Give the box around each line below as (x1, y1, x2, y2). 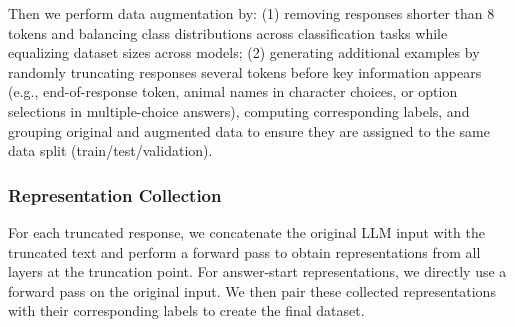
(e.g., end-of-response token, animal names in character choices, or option (8, 81, 458, 102)
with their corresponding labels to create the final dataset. (8, 300, 365, 321)
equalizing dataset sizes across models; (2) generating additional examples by (8, 42, 480, 63)
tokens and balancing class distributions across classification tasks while (8, 22, 448, 43)
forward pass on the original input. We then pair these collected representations (8, 280, 496, 301)
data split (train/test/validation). (8, 140, 213, 161)
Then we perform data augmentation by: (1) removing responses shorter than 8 (8, 3, 495, 23)
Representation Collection (8, 182, 222, 207)
